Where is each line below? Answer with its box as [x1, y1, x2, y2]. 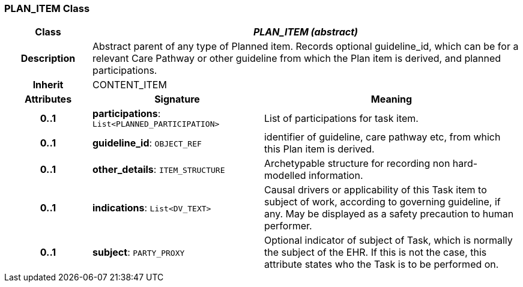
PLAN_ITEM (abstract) [253, 26, 358, 38]
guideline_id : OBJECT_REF [92, 137, 202, 150]
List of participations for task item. [264, 112, 419, 124]
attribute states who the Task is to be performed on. [264, 258, 499, 271]
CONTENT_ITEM [92, 79, 167, 91]
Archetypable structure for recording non [264, 157, 450, 170]
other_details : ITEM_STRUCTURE [92, 163, 225, 176]
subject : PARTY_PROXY [92, 246, 185, 259]
